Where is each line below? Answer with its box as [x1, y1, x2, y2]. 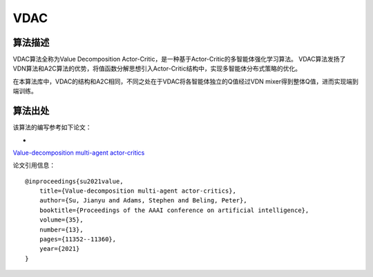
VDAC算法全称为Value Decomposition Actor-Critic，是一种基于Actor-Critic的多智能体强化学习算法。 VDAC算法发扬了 [12, 55, 346, 64]
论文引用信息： [12, 161, 55, 169]
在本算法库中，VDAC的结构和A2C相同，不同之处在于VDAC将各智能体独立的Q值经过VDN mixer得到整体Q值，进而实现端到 [12, 77, 358, 86]
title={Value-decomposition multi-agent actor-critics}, [39, 187, 236, 195]
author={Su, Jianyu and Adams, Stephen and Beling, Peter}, [39, 197, 248, 204]
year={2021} [39, 245, 80, 253]
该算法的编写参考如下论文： [12, 123, 92, 131]
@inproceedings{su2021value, [25, 177, 124, 185]
